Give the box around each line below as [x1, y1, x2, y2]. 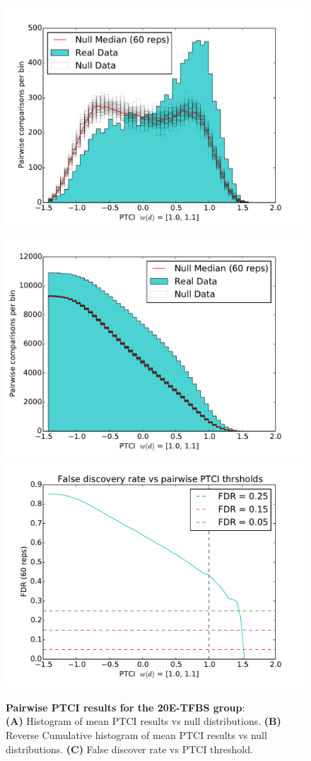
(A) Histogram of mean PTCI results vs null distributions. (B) [6, 714, 281, 728]
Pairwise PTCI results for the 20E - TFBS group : [6, 699, 245, 714]
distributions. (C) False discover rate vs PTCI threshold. [6, 741, 253, 756]
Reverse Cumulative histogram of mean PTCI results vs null [6, 727, 267, 742]
